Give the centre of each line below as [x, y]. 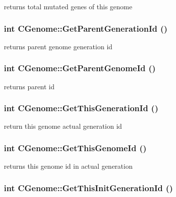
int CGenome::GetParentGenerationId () [86, 28]
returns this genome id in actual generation [68, 166]
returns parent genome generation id [58, 46]
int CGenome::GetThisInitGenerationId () [88, 187]
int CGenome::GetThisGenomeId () [75, 148]
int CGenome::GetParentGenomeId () [80, 68]
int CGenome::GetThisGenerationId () [81, 108]
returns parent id [29, 86]
